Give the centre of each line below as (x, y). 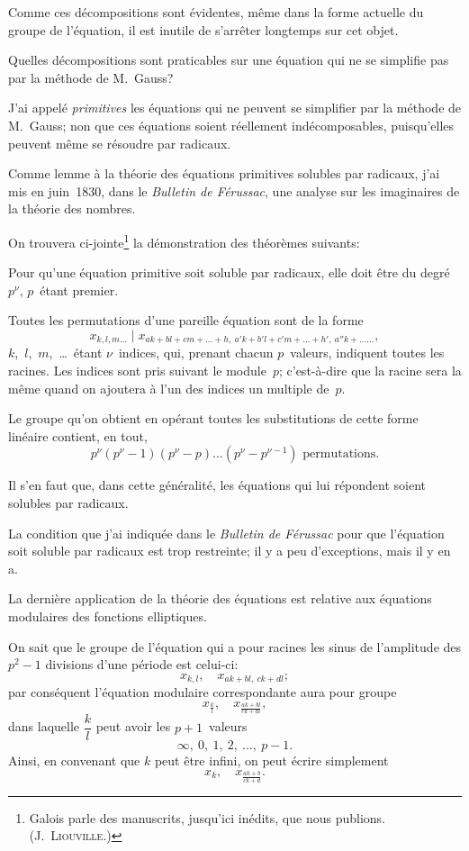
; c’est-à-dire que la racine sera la (370, 371)
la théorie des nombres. (72, 208)
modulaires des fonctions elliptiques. (108, 616)
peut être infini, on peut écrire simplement (271, 760)
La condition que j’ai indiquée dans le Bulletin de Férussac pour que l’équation (226, 533)
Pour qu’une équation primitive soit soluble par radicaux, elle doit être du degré (229, 272)
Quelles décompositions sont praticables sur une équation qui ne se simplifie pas (229, 60)
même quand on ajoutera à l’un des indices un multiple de (169, 388)
